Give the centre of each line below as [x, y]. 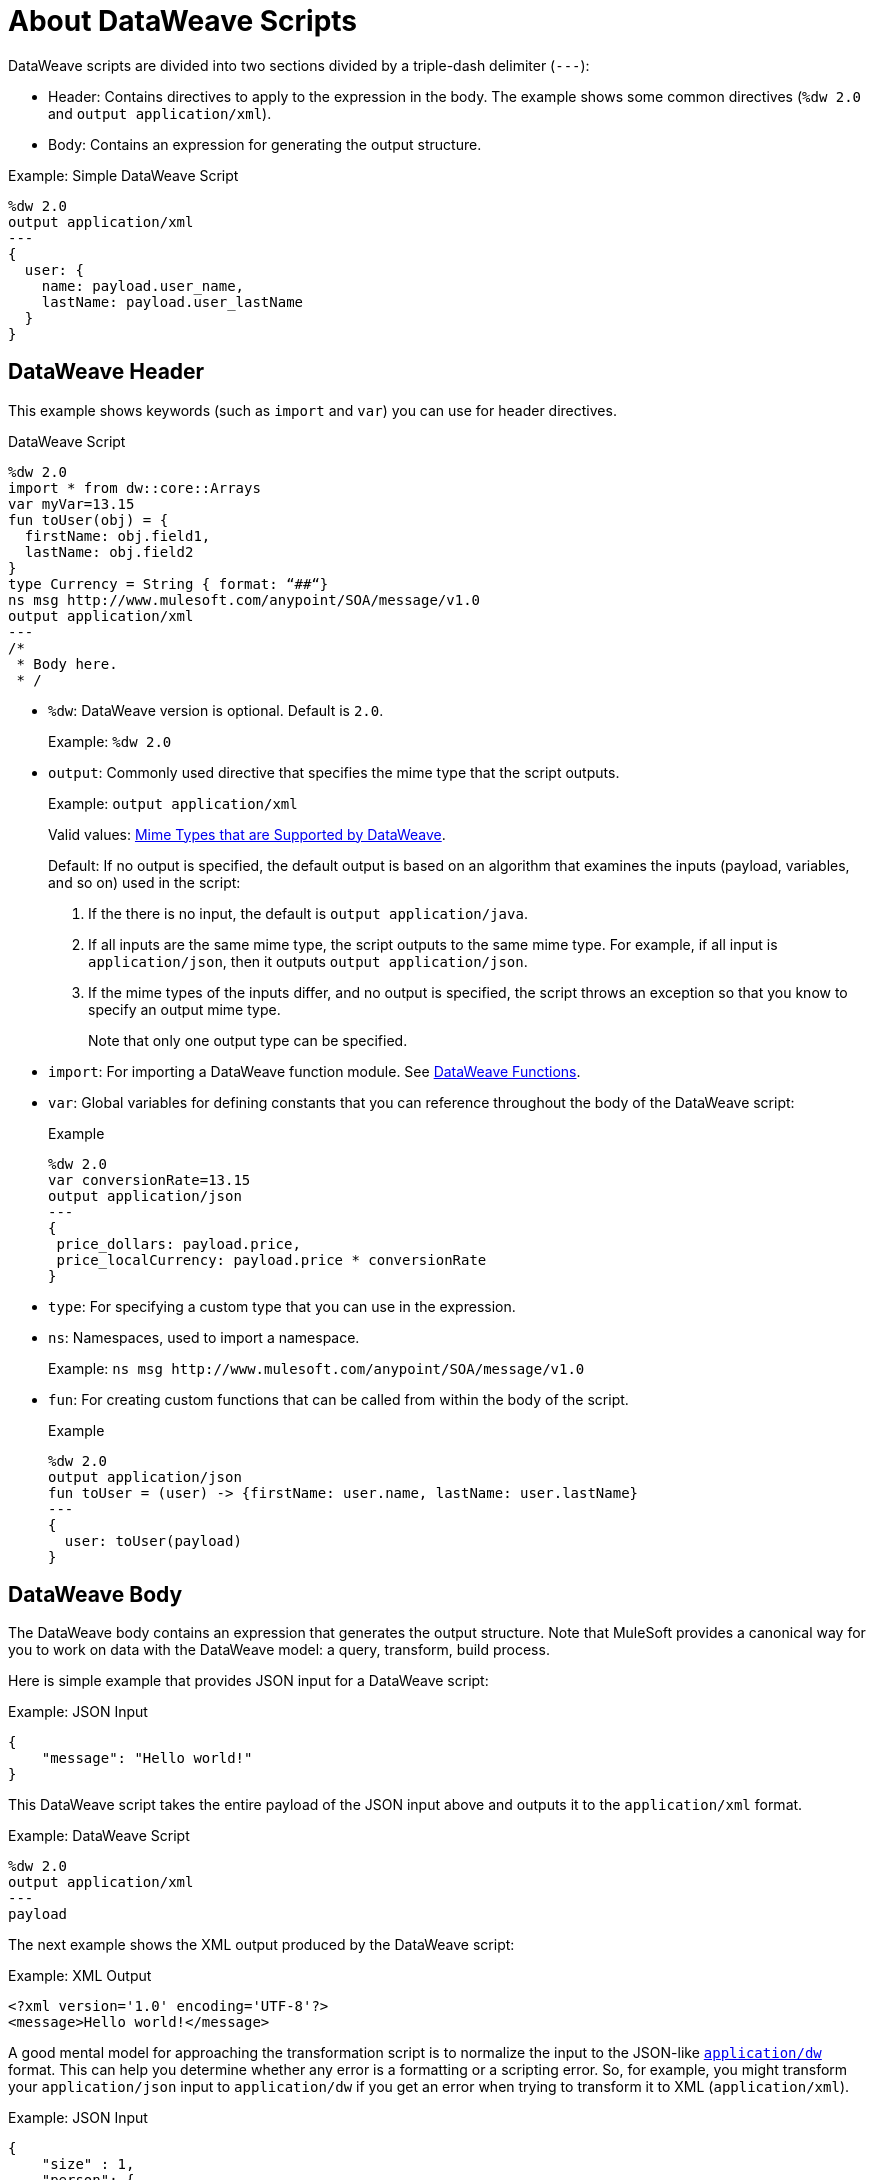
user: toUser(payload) [153, 1540]
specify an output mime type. [184, 1009]
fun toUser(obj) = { [88, 519]
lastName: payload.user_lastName [172, 301]
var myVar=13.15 [71, 503]
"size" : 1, [88, 2164]
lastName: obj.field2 [109, 551]
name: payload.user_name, [143, 285]
